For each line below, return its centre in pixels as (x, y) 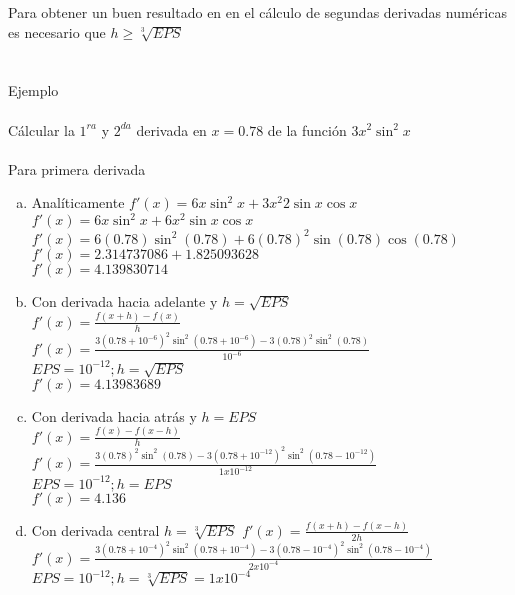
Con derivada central (95, 529)
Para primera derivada (77, 168)
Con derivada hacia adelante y (124, 300)
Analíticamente (78, 202)
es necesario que (57, 31)
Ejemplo (33, 90)
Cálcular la (41, 129)
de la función (307, 129)
